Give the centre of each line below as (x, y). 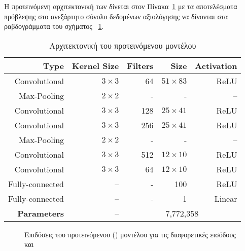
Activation (216, 65)
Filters (140, 65)
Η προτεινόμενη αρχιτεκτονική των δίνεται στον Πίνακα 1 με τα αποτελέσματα (121, 6)
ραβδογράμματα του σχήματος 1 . (54, 26)
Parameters (41, 213)
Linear (226, 198)
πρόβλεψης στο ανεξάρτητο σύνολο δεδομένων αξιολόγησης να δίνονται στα (116, 16)
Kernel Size (96, 65)
